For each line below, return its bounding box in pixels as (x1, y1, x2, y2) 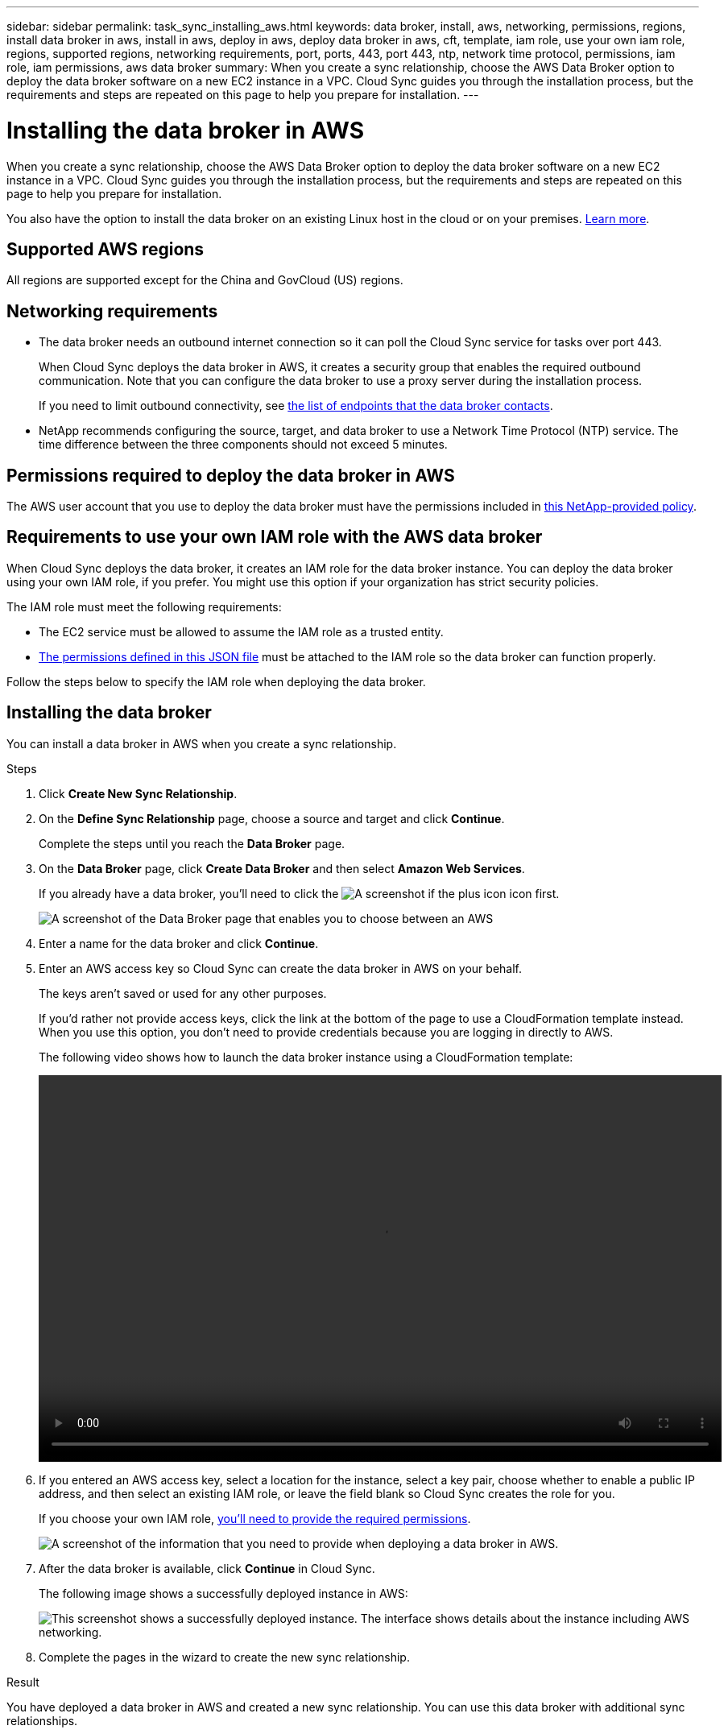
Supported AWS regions (6, 238, 205, 259)
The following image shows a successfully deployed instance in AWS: (39, 1586, 408, 1600)
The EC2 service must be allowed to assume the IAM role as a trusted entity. (39, 624, 444, 639)
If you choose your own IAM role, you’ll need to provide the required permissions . (39, 1511, 471, 1525)
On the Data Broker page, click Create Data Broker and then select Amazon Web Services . (39, 861, 525, 875)
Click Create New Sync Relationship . (39, 786, 238, 801)
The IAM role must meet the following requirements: (6, 599, 282, 614)
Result (6, 1674, 39, 1689)
